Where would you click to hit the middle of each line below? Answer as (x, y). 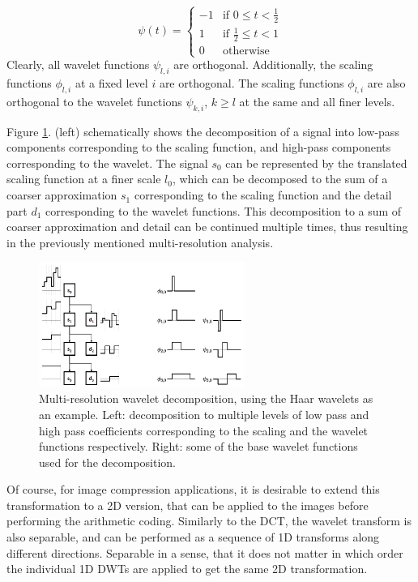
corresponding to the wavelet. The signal (107, 163)
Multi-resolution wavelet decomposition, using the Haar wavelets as (206, 398)
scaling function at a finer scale (84, 179)
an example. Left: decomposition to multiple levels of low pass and (204, 414)
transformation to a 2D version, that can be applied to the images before (188, 505)
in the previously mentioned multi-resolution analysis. (140, 242)
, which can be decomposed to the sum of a (280, 179)
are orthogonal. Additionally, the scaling (273, 64)
